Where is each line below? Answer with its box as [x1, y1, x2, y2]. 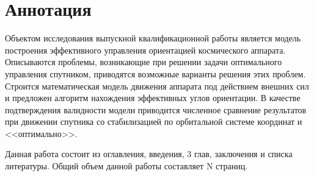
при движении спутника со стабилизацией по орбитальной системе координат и [5, 115, 302, 128]
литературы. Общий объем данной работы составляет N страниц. [5, 160, 248, 172]
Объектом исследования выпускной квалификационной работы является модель [5, 32, 301, 44]
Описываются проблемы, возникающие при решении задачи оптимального [5, 55, 282, 68]
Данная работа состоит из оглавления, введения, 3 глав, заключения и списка [5, 147, 293, 160]
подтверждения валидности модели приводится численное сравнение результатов [5, 103, 307, 116]
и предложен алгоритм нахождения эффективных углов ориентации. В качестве [5, 91, 301, 104]
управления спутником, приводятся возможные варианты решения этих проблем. [5, 67, 306, 80]
